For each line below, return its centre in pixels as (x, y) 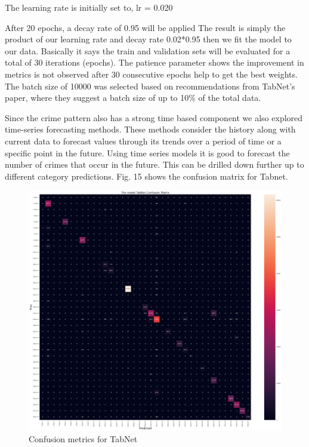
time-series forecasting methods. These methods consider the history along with (150, 129)
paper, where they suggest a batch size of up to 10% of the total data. (133, 98)
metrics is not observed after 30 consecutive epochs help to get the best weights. (151, 74)
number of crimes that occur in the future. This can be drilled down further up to (154, 164)
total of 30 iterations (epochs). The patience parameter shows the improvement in (154, 62)
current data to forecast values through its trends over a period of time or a (143, 141)
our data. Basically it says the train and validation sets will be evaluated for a (148, 50)
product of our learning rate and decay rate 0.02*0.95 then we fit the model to (148, 39)
